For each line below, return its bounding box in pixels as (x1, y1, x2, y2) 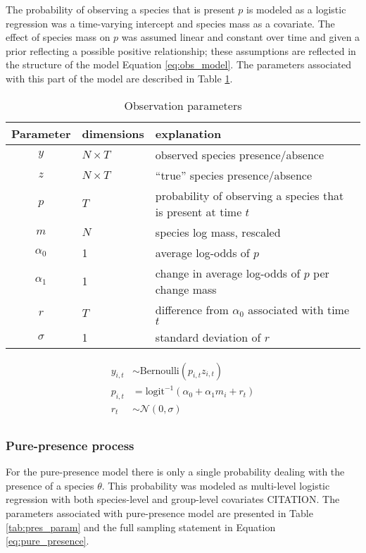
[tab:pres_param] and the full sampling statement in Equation (6, 519, 276, 534)
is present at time (155, 203, 242, 220)
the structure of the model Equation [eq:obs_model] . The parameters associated (6, 57, 352, 72)
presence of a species (6, 478, 94, 492)
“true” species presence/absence (155, 166, 313, 183)
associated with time (248, 301, 350, 318)
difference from (155, 301, 229, 318)
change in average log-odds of (155, 264, 301, 281)
